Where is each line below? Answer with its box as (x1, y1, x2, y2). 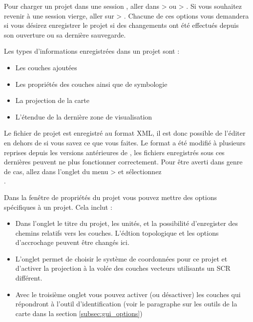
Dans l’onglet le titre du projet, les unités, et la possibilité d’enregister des (15, 218, 238, 228)
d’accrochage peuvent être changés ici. (15, 237, 129, 247)
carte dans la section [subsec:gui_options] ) (15, 308, 143, 318)
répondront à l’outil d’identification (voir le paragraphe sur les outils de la (15, 299, 237, 309)
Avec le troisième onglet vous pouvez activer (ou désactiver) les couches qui (15, 289, 241, 299)
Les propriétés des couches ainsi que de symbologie (15, 79, 168, 89)
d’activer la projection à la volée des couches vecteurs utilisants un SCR (15, 263, 231, 273)
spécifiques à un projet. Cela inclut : (4, 201, 112, 212)
